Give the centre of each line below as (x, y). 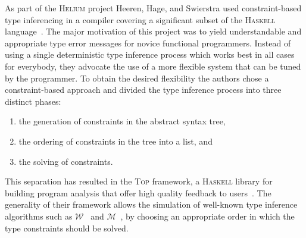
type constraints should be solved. (67, 228)
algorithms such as (39, 216)
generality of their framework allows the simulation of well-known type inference (151, 204)
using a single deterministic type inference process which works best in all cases (150, 54)
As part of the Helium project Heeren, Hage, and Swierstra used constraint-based (153, 8)
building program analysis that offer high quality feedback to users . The (138, 192)
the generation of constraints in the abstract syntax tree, (122, 121)
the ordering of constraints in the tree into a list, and (115, 141)
